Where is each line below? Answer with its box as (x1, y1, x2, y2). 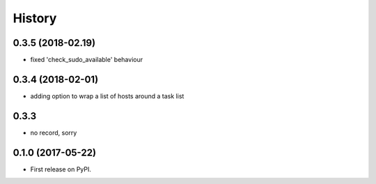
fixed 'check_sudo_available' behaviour (30, 56, 143, 64)
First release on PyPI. (30, 164, 92, 174)
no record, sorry (30, 128, 77, 137)
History (13, 10, 57, 26)
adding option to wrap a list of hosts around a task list (30, 91, 185, 100)
